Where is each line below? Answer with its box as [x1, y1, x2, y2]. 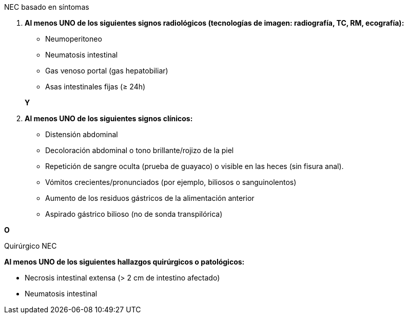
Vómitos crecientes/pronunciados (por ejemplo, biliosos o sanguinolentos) [45, 178, 297, 186]
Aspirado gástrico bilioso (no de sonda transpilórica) [45, 210, 223, 218]
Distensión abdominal [45, 130, 118, 139]
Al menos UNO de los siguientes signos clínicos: [25, 114, 193, 123]
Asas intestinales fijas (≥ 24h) [45, 82, 146, 91]
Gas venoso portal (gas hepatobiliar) [45, 66, 168, 75]
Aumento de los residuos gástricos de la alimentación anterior [45, 194, 255, 202]
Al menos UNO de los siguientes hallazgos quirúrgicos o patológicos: [4, 257, 245, 266]
